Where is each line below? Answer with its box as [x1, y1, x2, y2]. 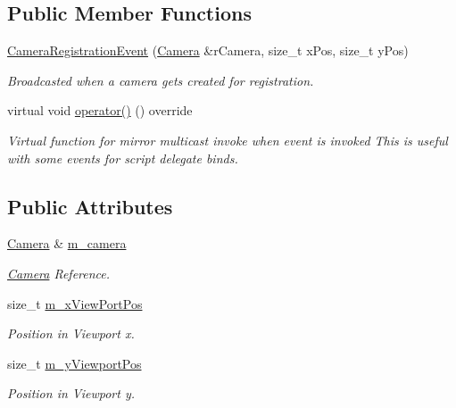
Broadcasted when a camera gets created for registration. [7, 71, 314, 89]
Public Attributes [7, 192, 173, 220]
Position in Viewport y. [7, 384, 135, 403]
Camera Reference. [7, 263, 111, 282]
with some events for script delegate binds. [7, 148, 238, 167]
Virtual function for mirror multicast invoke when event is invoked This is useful [7, 130, 448, 149]
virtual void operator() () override [7, 101, 193, 120]
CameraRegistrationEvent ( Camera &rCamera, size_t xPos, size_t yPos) [7, 41, 409, 60]
